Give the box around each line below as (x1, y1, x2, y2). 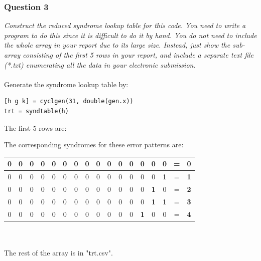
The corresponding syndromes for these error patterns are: (4, 139, 184, 150)
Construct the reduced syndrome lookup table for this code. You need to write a (4, 20, 246, 31)
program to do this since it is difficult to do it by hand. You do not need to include (4, 30, 257, 40)
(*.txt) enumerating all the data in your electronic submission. (4, 59, 196, 70)
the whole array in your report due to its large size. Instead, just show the (4, 40, 230, 50)
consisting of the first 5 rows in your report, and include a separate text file (23, 50, 254, 60)
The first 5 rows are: (4, 122, 67, 133)
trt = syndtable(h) (4, 107, 69, 115)
